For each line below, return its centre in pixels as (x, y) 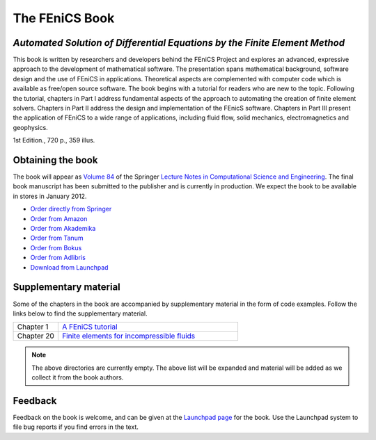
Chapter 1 (33, 327)
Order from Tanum (57, 238)
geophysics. (30, 127)
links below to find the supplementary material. (80, 313)
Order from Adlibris (58, 258)
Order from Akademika (63, 229)
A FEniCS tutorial (89, 327)
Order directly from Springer (71, 209)
